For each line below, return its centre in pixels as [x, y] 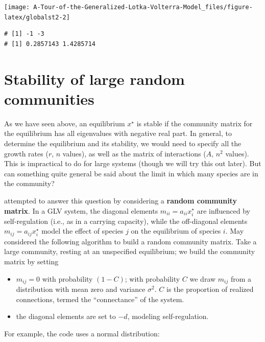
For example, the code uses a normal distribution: [82, 333]
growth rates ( [26, 153]
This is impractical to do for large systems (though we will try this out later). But [133, 163]
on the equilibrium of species [176, 231]
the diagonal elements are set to [66, 316]
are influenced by [223, 210]
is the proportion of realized [210, 289]
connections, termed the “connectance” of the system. [100, 299]
